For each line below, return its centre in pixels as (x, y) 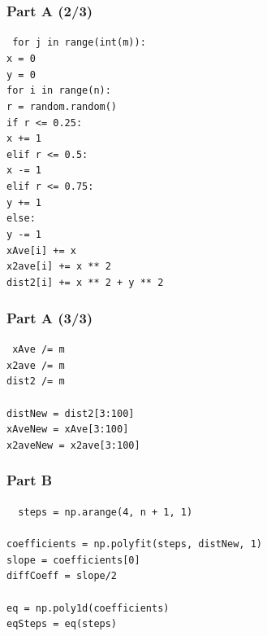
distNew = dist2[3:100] (71, 413)
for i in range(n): (59, 91)
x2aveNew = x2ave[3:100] (73, 445)
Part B (30, 480)
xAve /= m (39, 349)
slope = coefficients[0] (73, 560)
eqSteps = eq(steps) (62, 624)
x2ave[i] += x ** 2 (59, 267)
